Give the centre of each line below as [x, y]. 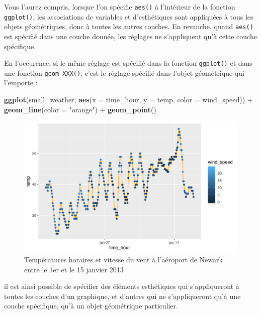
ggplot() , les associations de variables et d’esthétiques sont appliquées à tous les [129, 16]
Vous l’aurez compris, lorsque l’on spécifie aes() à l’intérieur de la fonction [120, 7]
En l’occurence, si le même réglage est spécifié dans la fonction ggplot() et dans [128, 63]
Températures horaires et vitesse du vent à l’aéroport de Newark [123, 260]
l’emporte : [21, 83]
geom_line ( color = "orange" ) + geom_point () [80, 109]
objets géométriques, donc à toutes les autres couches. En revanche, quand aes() [129, 26]
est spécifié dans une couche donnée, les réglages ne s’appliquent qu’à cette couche [130, 36]
